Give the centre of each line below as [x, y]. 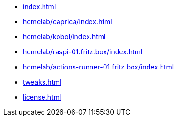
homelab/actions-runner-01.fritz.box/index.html [98, 67]
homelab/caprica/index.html [67, 22]
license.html [42, 97]
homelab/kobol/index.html [64, 37]
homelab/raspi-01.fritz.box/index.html [83, 52]
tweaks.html [42, 82]
